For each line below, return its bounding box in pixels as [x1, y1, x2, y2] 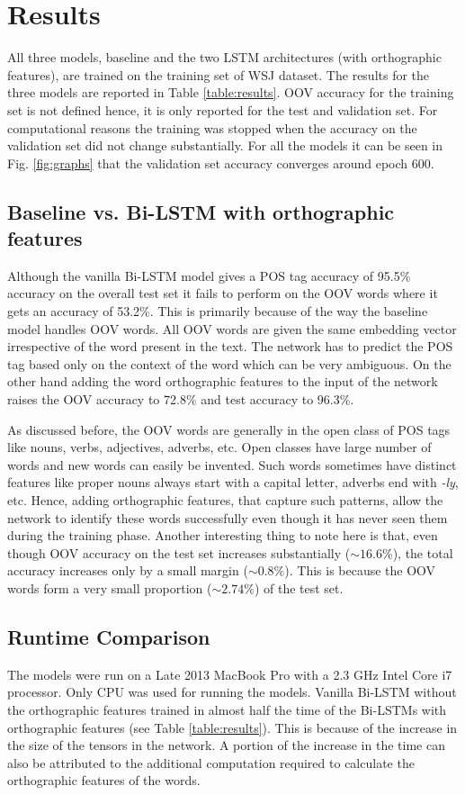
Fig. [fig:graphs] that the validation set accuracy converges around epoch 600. [7, 153, 434, 172]
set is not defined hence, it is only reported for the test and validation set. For [7, 100, 438, 119]
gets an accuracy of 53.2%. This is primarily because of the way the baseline [7, 302, 428, 321]
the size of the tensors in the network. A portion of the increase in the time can [7, 736, 445, 754]
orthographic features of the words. [7, 771, 201, 790]
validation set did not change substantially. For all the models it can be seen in [7, 136, 443, 155]
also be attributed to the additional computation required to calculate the [7, 753, 415, 772]
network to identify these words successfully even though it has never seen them [7, 508, 448, 527]
